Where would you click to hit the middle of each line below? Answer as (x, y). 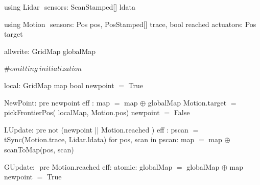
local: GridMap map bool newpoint (59, 85)
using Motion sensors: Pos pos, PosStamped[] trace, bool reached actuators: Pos (130, 24)
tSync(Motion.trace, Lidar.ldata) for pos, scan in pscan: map (99, 139)
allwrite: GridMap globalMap (50, 51)
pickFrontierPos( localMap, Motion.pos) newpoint (82, 112)
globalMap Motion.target (187, 102)
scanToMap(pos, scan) (39, 149)
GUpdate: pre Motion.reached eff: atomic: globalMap (88, 166)
